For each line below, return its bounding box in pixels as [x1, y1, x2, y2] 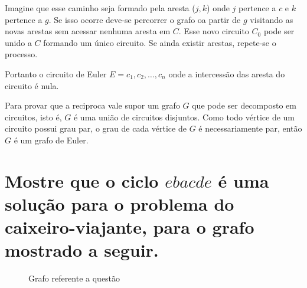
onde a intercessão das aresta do [168, 67, 285, 80]
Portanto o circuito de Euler [5, 67, 107, 80]
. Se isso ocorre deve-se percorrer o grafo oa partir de [48, 13, 241, 25]
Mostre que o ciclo [5, 168, 159, 192]
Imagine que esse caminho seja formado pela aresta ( [5, 2, 195, 14]
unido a [5, 36, 32, 48]
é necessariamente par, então [198, 122, 302, 135]
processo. [5, 48, 38, 60]
